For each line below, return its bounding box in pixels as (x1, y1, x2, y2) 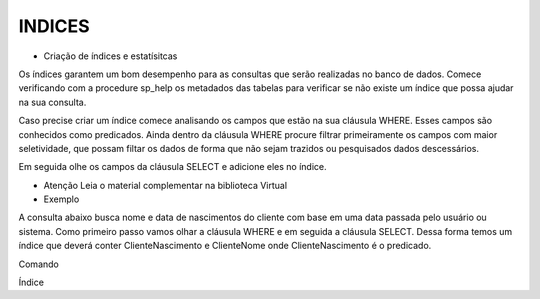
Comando (18, 258, 59, 270)
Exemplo (43, 193, 80, 205)
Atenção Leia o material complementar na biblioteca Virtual (43, 179, 288, 191)
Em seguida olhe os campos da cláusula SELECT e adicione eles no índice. (18, 161, 327, 173)
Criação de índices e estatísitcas (43, 50, 178, 62)
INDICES (18, 15, 90, 37)
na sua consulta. (18, 96, 87, 108)
